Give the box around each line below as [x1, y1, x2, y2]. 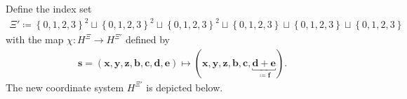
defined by [125, 32, 170, 47]
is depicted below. [146, 79, 223, 94]
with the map [6, 32, 64, 47]
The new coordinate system [6, 79, 124, 94]
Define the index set [6, 1, 92, 15]
